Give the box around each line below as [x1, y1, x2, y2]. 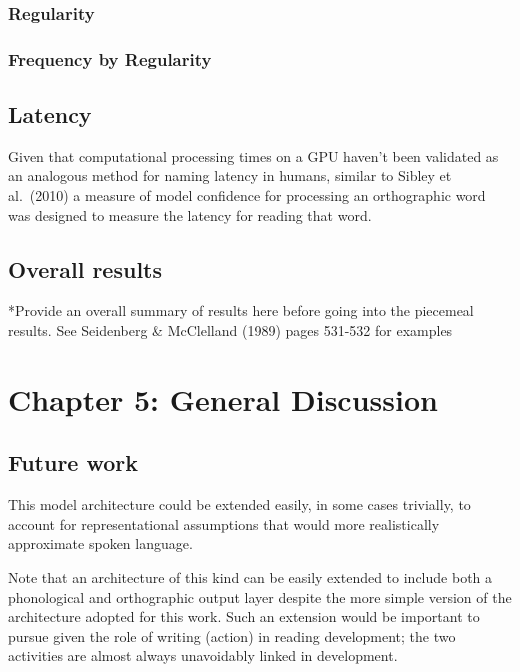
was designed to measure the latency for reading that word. [8, 204, 372, 225]
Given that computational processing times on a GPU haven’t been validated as [8, 145, 499, 166]
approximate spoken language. [8, 533, 193, 554]
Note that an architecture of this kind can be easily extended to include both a [8, 567, 493, 588]
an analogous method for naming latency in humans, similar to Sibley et [8, 165, 452, 186]
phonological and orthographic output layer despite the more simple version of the [8, 586, 512, 607]
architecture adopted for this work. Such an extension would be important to [8, 606, 480, 627]
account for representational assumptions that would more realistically [8, 513, 440, 534]
